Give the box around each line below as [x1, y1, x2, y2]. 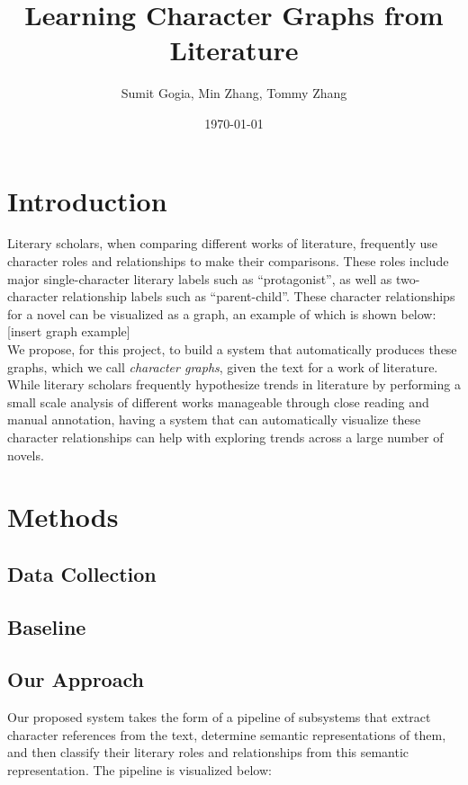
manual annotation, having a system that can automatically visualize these [7, 410, 421, 429]
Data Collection [7, 559, 157, 587]
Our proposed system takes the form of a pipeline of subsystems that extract [7, 708, 431, 727]
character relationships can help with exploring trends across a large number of [7, 427, 444, 446]
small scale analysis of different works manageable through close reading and [7, 392, 429, 411]
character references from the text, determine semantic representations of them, [7, 725, 446, 744]
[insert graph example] [7, 322, 130, 341]
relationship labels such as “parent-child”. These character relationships [62, 287, 455, 306]
